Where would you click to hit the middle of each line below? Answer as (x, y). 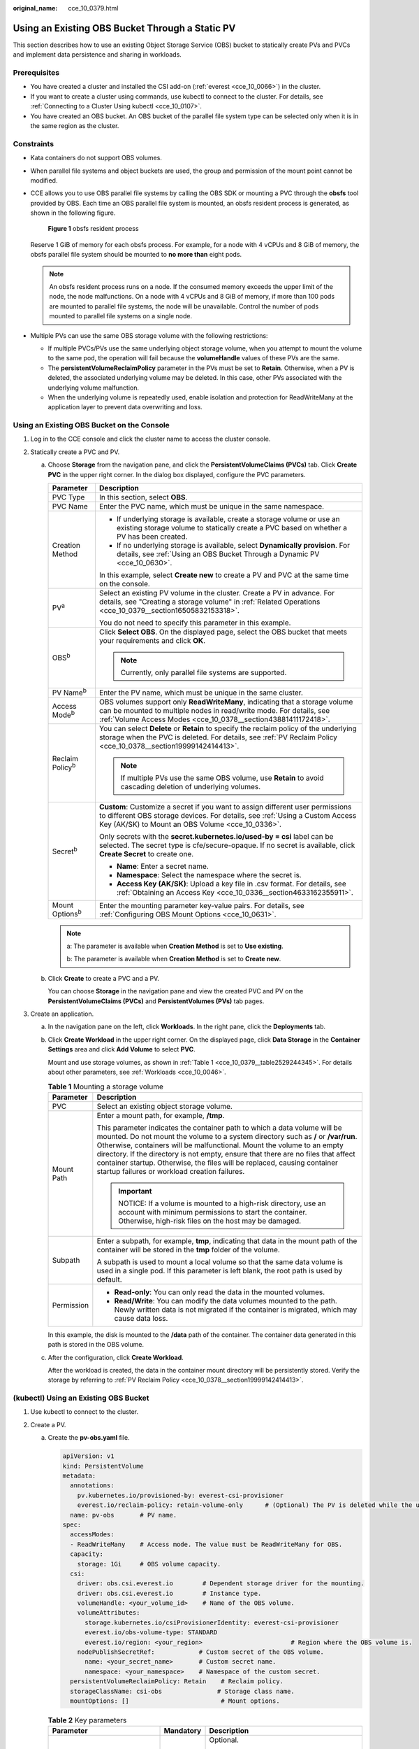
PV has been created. (152, 537)
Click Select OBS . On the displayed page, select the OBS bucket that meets (223, 632)
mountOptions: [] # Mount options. (175, 1701)
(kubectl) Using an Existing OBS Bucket (81, 1398)
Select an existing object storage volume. (165, 1106)
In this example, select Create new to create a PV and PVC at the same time (224, 575)
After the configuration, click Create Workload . (116, 1357)
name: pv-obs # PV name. (124, 1515)
